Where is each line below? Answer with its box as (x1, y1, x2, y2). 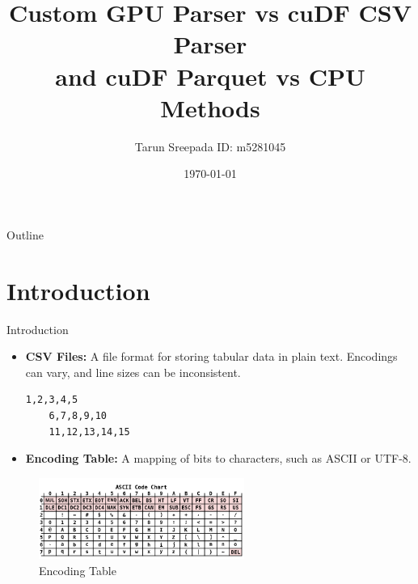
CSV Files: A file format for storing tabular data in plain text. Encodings (25, 348, 398, 365)
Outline (6, 226, 44, 243)
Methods (160, 91, 260, 124)
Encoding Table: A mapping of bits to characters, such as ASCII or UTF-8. (25, 450, 412, 467)
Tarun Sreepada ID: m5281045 (134, 138, 286, 154)
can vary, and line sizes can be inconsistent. (25, 363, 241, 380)
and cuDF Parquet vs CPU (55, 59, 365, 92)
